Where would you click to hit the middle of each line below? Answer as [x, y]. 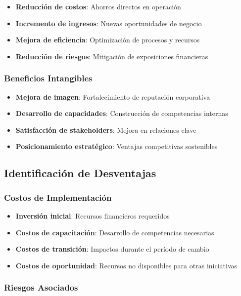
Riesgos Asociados [41, 287]
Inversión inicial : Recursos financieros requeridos [93, 215]
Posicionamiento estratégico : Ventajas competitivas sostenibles [117, 146]
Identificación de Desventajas [80, 173]
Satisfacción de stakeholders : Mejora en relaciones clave [106, 129]
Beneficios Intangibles [48, 78]
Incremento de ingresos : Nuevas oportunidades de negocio [109, 23]
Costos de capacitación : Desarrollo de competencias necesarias [115, 232]
